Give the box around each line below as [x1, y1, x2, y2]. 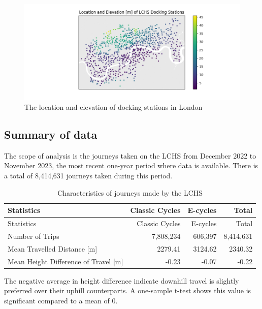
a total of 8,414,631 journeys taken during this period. [4, 170, 173, 181]
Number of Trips [8, 230, 59, 241]
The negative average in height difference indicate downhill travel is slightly [4, 275, 239, 286]
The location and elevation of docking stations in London [24, 102, 203, 112]
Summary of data [4, 127, 97, 142]
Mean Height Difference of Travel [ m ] [8, 256, 123, 266]
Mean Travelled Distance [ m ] [8, 243, 97, 254]
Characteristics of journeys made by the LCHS [57, 187, 203, 198]
